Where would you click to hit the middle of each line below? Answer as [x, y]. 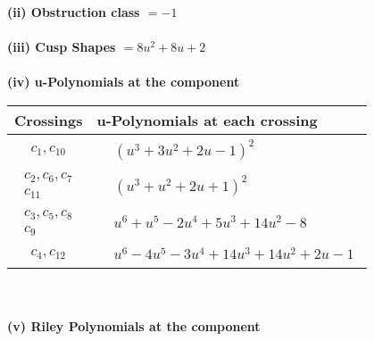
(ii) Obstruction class [74, 12]
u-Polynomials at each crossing [207, 120]
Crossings [49, 120]
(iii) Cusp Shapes [62, 47]
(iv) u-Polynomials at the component [124, 82]
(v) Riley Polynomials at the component [134, 326]
